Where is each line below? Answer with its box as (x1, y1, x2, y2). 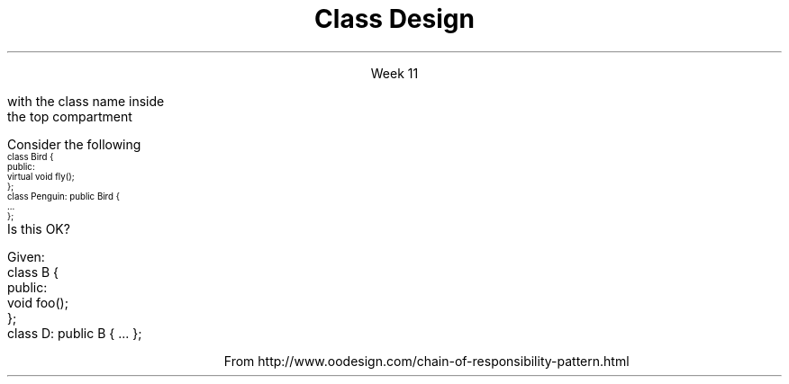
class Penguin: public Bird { (7, 191, 120, 201)
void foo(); (7, 294, 68, 310)
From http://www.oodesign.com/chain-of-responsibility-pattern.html (223, 353, 630, 369)
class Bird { (7, 151, 54, 162)
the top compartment (7, 108, 132, 124)
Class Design (314, 4, 475, 34)
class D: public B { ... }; (7, 325, 142, 341)
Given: (7, 248, 45, 264)
